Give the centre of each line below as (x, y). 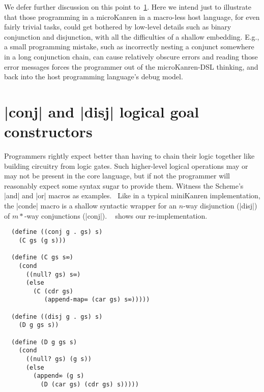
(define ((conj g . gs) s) (57, 232)
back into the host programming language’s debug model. (94, 77)
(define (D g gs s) (44, 342)
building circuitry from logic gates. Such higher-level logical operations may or (126, 165)
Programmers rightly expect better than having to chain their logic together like (129, 156)
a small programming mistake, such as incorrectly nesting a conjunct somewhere (129, 47)
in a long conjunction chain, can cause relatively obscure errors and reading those (131, 56)
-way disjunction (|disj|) (220, 206)
